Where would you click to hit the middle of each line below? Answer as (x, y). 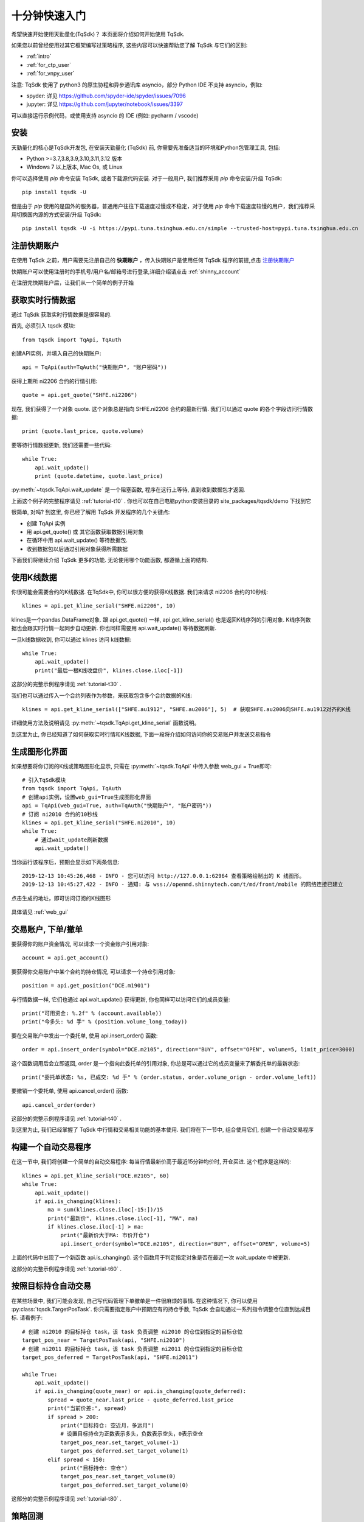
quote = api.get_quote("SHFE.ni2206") (80, 395)
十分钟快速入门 (49, 16)
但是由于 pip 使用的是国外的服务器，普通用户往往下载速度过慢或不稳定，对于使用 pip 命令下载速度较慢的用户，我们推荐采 (163, 206)
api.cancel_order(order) (59, 1105)
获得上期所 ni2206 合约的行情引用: (54, 381)
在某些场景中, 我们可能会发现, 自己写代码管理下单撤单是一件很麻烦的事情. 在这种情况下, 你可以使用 (134, 1300)
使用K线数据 (34, 577)
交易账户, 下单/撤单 (47, 929)
